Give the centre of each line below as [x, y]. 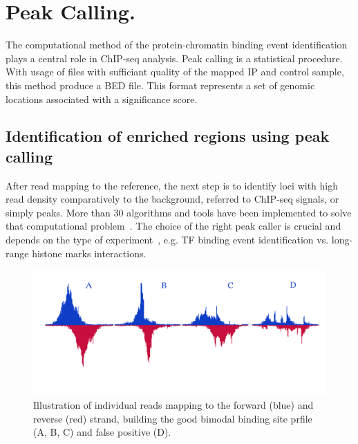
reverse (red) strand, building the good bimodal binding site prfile [173, 418]
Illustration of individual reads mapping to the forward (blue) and [173, 405]
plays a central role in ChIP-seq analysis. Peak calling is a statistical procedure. [174, 58]
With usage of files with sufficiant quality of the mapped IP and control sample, [175, 72]
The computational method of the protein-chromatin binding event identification [177, 45]
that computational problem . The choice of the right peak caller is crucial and [173, 226]
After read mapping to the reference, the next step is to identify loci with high [172, 185]
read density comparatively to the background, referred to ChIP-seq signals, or [172, 199]
